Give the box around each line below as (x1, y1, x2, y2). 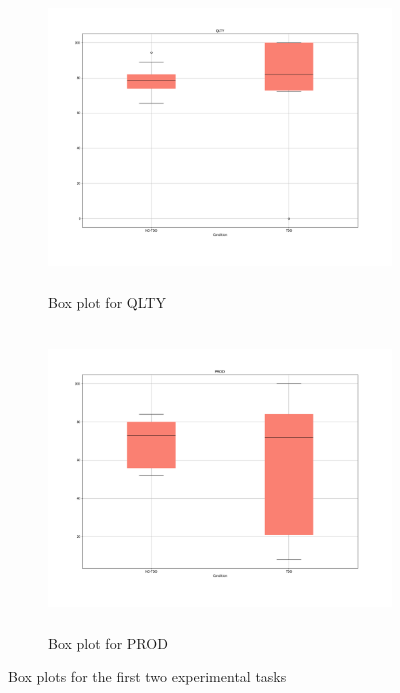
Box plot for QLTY (48, 291, 166, 312)
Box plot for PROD (48, 632, 168, 653)
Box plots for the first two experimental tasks (8, 666, 287, 687)
